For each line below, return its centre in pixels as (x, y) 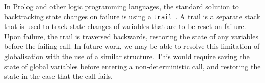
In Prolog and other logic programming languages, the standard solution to (122, 6)
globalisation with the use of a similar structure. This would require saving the (127, 56)
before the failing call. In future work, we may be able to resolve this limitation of (132, 46)
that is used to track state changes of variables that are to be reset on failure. (125, 26)
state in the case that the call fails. (58, 76)
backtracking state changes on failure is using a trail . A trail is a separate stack (132, 16)
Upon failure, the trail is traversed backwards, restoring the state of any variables (131, 36)
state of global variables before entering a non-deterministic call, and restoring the (132, 66)
